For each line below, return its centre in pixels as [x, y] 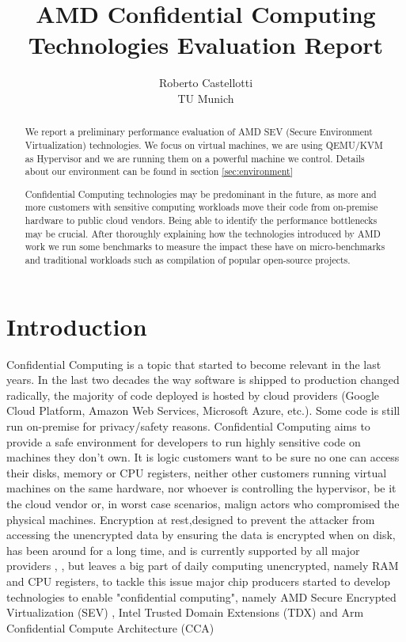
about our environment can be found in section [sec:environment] [159, 171]
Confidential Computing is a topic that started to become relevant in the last [194, 364]
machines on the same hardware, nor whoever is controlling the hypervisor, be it [201, 488]
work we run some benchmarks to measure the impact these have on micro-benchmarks [205, 247]
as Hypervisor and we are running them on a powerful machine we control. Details [195, 158]
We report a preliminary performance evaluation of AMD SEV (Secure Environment [199, 132]
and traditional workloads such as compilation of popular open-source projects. [188, 260]
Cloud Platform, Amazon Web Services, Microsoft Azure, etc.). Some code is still [203, 410]
